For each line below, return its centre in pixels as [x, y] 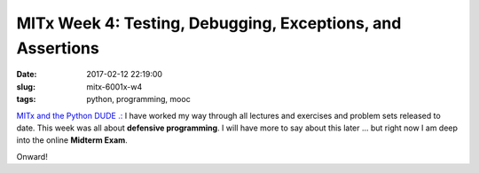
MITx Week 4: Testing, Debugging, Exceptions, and [209, 23]
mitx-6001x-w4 [114, 86]
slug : [26, 86]
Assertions [58, 48]
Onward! [32, 156]
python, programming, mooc [138, 99]
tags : [26, 99]
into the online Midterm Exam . [72, 140]
